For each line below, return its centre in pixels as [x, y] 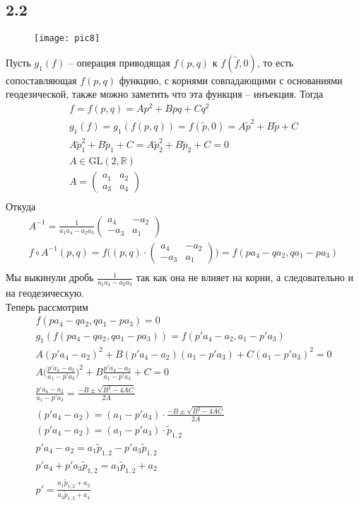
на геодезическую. [45, 293]
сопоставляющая [41, 80]
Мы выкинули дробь [50, 277]
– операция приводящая [119, 62]
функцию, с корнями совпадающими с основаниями [231, 80]
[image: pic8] [67, 39]
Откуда [21, 206]
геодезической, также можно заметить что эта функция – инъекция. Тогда [165, 94]
